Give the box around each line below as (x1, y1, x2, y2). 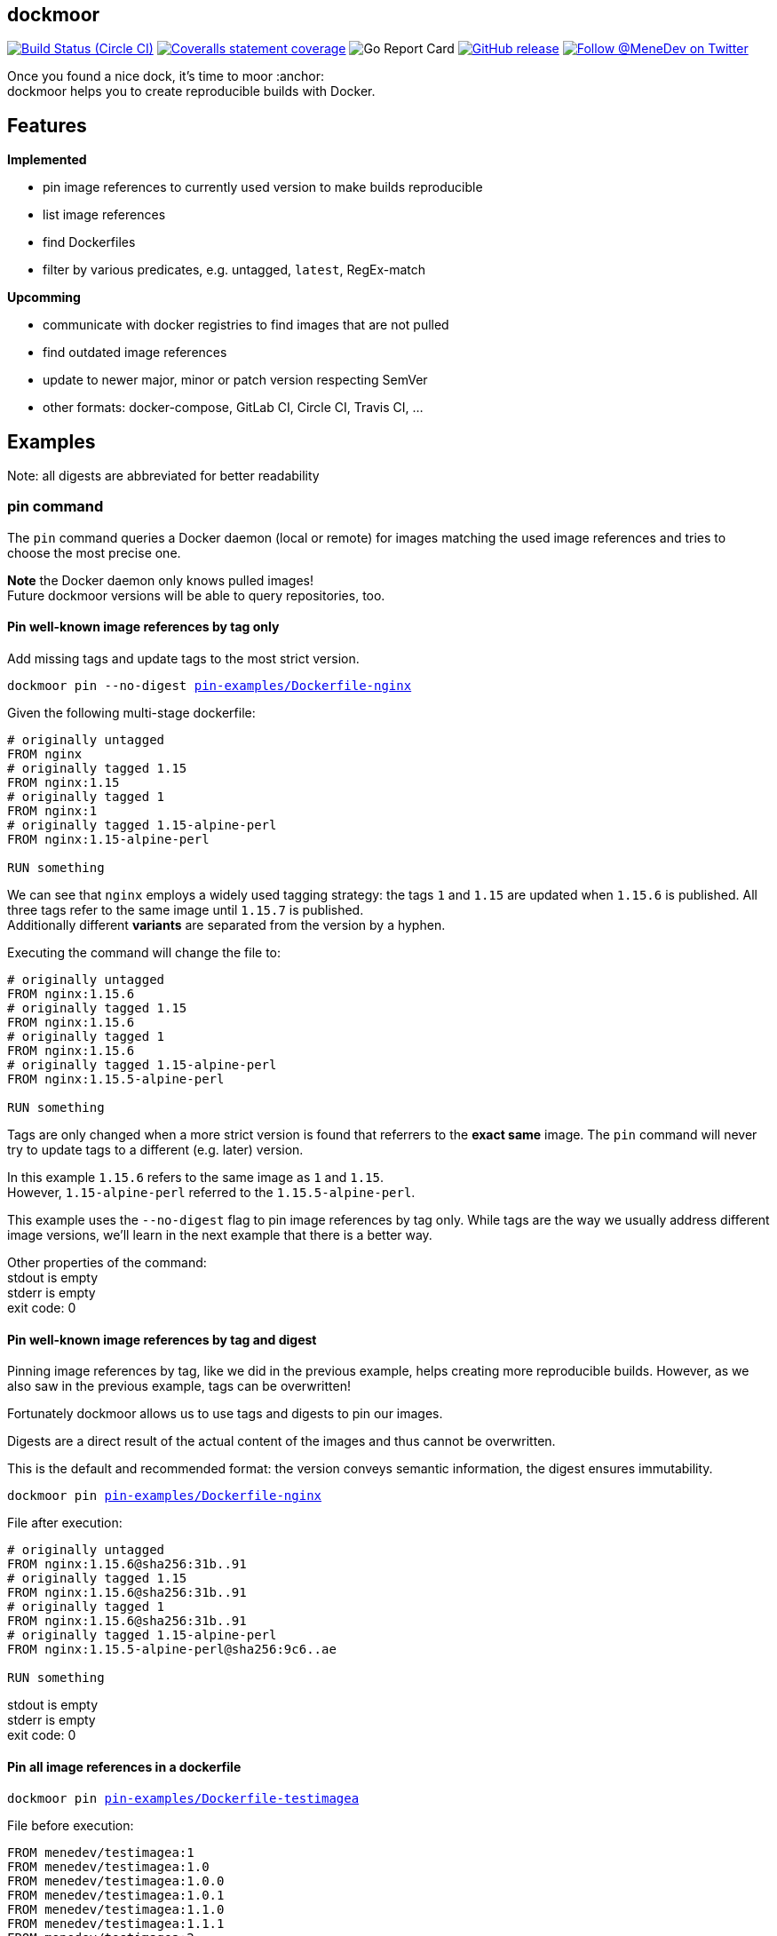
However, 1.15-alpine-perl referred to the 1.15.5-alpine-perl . (7, 1185, 416, 1201)
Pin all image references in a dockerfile (7, 1758, 242, 1774)
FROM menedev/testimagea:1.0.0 (7, 1873, 225, 1888)
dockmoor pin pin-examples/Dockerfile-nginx (7, 1488, 322, 1504)
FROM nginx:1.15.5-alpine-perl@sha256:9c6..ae (7, 1642, 337, 1657)
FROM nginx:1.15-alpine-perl (7, 832, 210, 847)
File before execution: (7, 1817, 134, 1833)
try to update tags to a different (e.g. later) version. (7, 1142, 304, 1158)
